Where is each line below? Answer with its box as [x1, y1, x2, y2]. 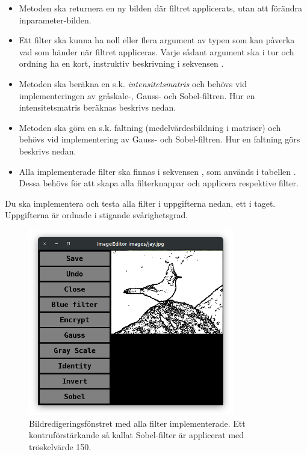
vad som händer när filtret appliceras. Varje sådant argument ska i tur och [19, 45, 294, 58]
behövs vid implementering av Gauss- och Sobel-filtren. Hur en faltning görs [19, 133, 300, 145]
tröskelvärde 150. [29, 441, 91, 453]
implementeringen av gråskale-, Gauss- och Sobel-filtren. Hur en [19, 89, 255, 102]
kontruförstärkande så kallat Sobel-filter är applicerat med [29, 429, 244, 441]
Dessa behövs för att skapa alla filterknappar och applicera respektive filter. [19, 177, 299, 189]
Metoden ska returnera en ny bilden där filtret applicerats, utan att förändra [19, 2, 303, 14]
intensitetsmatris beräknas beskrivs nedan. [19, 101, 176, 114]
